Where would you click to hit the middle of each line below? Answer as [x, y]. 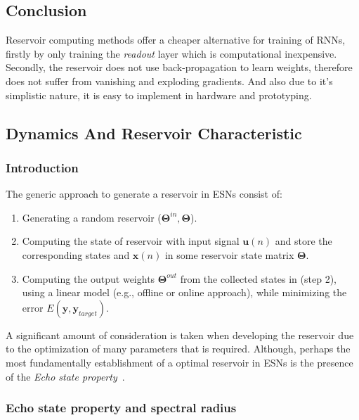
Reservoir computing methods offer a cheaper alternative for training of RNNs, [176, 40]
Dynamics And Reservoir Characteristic [154, 133]
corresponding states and [76, 254]
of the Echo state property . [65, 376]
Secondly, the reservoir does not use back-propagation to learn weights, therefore [179, 67]
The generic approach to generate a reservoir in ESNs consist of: [144, 194]
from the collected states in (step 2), [258, 278]
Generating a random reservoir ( [92, 217]
